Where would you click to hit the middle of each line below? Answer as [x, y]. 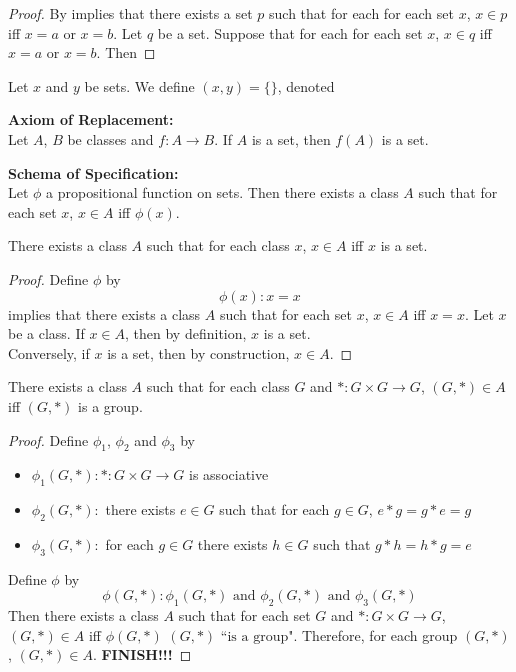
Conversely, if [49, 352]
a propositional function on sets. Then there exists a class [222, 192]
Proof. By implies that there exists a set [130, 13]
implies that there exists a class [104, 313]
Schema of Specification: [93, 172]
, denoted [306, 85]
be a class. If [46, 333]
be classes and [110, 138]
